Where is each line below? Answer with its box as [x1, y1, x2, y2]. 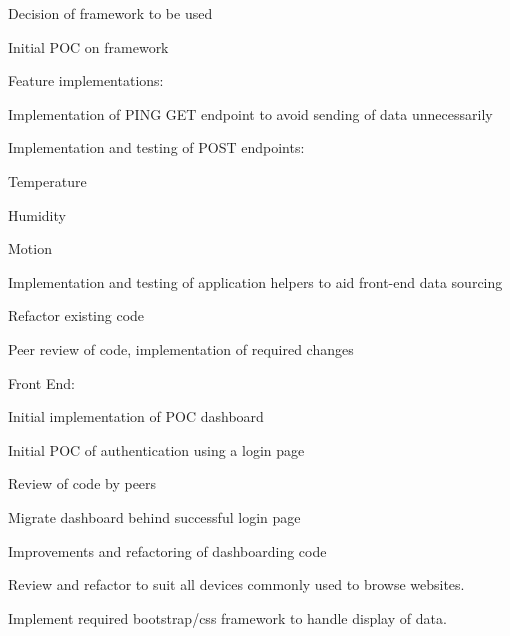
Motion [8, 238, 52, 259]
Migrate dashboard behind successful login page [8, 506, 301, 527]
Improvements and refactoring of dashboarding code [8, 540, 327, 561]
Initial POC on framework [8, 36, 169, 57]
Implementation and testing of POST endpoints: [8, 137, 305, 158]
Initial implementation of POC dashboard [8, 406, 264, 427]
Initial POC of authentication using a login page [8, 439, 305, 460]
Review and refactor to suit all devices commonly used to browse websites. [8, 574, 465, 595]
